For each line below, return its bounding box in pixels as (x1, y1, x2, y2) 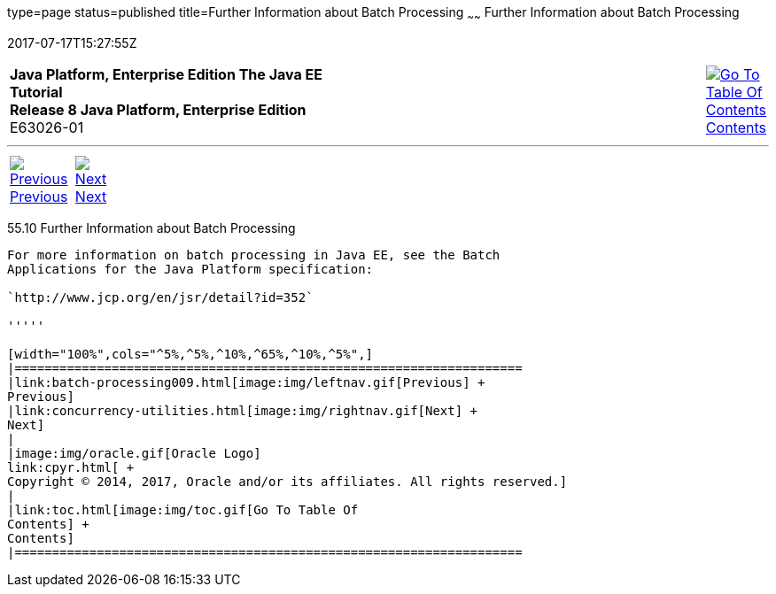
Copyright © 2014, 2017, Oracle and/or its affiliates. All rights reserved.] (7, 474, 568, 489)
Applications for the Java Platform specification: (7, 261, 374, 276)
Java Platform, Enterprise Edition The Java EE (10, 65, 322, 83)
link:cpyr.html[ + (7, 459, 135, 474)
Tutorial (10, 82, 63, 101)
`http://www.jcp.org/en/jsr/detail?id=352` (7, 289, 314, 305)
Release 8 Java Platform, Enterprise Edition (10, 100, 307, 119)
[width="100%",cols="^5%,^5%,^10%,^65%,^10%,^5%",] (7, 346, 374, 361)
